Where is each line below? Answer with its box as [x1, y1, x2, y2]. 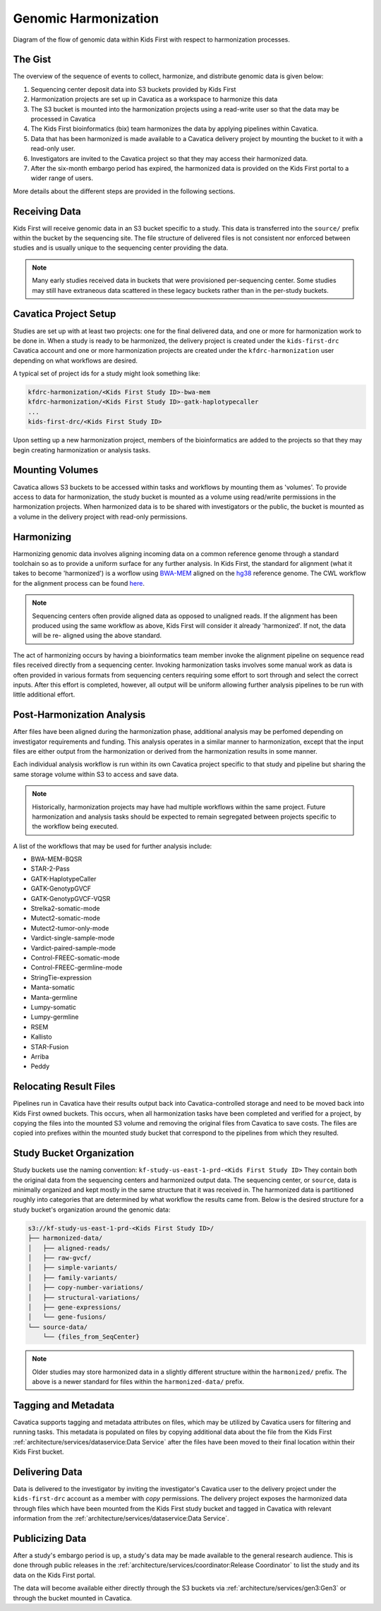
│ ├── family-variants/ [28, 1274, 118, 1281]
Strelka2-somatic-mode [30, 904, 100, 913]
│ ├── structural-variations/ [28, 1293, 140, 1301]
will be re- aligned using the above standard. [32, 632, 162, 640]
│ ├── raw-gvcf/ [28, 1254, 92, 1262]
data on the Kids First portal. [13, 1571, 96, 1579]
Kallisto [30, 1032, 52, 1041]
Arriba [30, 1052, 49, 1061]
